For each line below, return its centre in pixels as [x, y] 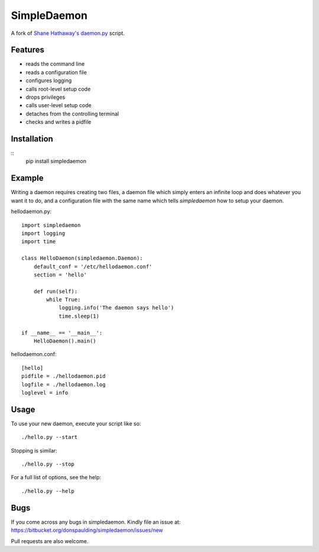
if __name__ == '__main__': [62, 333]
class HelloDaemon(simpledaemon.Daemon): [82, 258]
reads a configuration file [56, 72]
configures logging [49, 80]
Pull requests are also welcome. [50, 541]
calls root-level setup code [58, 89]
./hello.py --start [50, 437]
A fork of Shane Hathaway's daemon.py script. [68, 33]
